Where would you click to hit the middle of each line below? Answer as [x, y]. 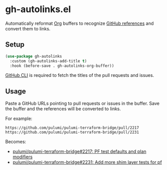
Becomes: [16, 142]
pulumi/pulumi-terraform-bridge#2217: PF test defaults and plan [79, 152]
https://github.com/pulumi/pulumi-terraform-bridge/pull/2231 [72, 133]
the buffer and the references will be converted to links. [63, 109]
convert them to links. [28, 28]
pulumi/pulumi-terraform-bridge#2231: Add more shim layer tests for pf [87, 162]
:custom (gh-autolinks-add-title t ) [48, 61]
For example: [19, 119]
